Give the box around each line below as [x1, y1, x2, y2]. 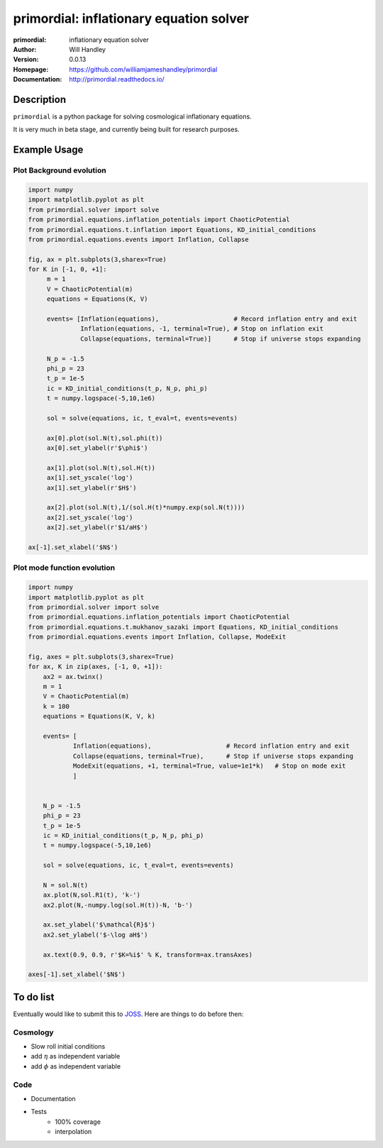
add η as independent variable [30, 1052, 121, 1061]
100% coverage [55, 1117, 101, 1126]
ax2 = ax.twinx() [43, 673, 104, 680]
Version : [13, 55, 39, 64]
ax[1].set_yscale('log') [46, 474, 133, 482]
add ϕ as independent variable [30, 1061, 121, 1071]
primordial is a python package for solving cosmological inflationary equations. [13, 112, 252, 121]
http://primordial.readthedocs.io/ [69, 75, 165, 84]
